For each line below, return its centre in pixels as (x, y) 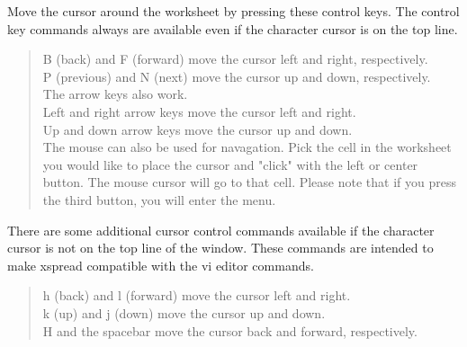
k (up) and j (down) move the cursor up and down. (184, 312)
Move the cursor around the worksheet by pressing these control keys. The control (233, 11)
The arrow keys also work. (115, 94)
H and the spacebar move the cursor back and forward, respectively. (230, 330)
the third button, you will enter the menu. (159, 199)
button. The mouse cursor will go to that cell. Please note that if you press (249, 182)
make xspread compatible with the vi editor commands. (161, 265)
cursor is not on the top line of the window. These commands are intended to (220, 248)
